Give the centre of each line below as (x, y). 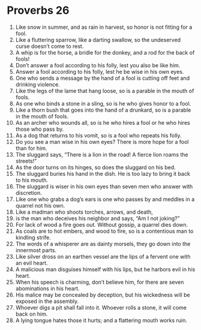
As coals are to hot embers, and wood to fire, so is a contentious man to (104, 231)
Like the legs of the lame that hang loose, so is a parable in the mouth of (105, 91)
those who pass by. (40, 129)
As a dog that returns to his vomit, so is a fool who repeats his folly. (98, 135)
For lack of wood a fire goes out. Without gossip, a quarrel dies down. (102, 224)
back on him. (31, 314)
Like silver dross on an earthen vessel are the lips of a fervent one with (103, 256)
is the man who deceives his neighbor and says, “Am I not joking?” (97, 218)
